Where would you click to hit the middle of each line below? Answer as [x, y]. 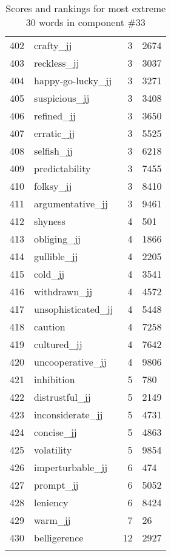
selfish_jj [53, 151]
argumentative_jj [71, 203]
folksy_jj [53, 186]
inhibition [55, 379]
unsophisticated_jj [74, 309]
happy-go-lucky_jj [73, 80]
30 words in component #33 [85, 22]
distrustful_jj [62, 397]
